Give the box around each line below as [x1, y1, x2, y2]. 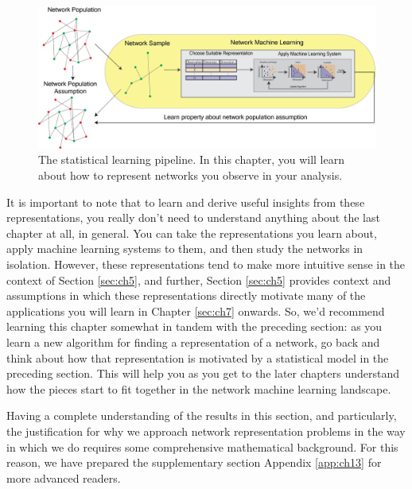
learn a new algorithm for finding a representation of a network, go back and [6, 334, 380, 350]
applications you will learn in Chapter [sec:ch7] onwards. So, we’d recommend [6, 302, 385, 319]
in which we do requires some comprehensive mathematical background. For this [6, 438, 398, 455]
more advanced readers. [6, 469, 121, 486]
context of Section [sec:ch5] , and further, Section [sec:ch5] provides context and [6, 271, 391, 288]
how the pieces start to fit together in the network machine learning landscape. [6, 380, 391, 397]
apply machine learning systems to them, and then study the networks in [6, 240, 363, 257]
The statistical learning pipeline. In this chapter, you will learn [38, 151, 344, 168]
